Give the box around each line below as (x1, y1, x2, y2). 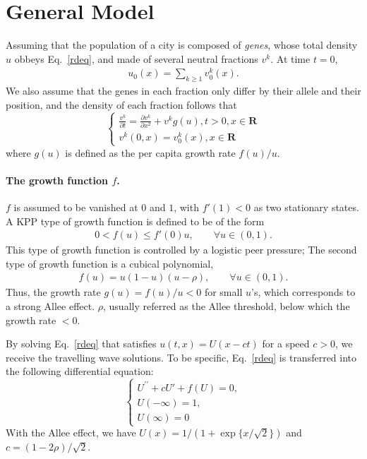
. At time (270, 51, 311, 66)
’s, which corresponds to (251, 285, 356, 299)
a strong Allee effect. (6, 299, 95, 314)
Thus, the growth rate (6, 285, 101, 299)
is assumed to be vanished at (13, 199, 138, 214)
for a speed (262, 336, 310, 351)
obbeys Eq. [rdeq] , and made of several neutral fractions (14, 51, 258, 66)
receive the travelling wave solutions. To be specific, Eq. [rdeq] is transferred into (6, 350, 357, 364)
